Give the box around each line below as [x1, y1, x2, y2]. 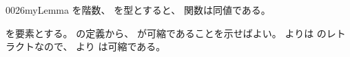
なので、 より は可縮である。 [34, 39, 166, 54]
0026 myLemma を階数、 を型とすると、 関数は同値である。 [6, 3, 271, 16]
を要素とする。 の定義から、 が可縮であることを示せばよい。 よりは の [6, 25, 327, 40]
